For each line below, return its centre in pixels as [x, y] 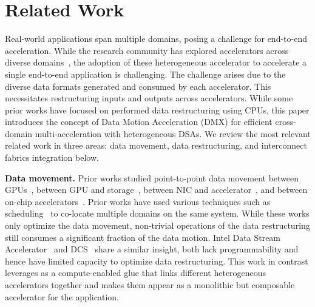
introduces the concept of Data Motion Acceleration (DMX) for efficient [139, 122]
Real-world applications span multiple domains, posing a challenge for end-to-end [156, 39]
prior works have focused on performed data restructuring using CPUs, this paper [157, 110]
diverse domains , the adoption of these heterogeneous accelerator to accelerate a [156, 62]
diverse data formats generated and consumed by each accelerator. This [138, 86]
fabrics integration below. [52, 157]
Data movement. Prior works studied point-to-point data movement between [152, 177]
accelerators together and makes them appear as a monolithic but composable [150, 285]
